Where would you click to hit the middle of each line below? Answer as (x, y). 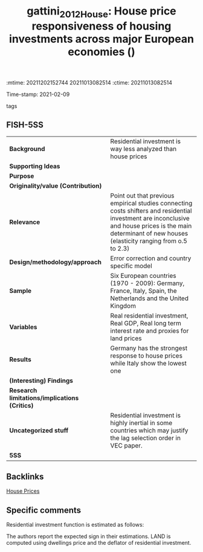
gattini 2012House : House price (101, 12)
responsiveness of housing (101, 26)
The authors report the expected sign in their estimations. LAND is (89, 536)
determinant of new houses (149, 233)
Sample (21, 290)
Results (21, 359)
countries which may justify (149, 430)
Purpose (22, 176)
